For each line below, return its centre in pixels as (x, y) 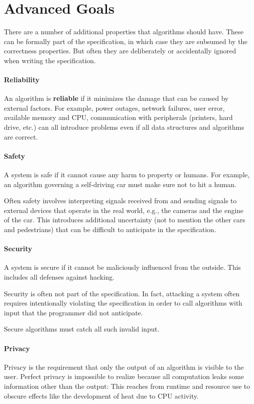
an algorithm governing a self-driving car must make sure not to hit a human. (120, 184)
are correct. (21, 136)
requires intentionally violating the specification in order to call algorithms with (123, 303)
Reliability (22, 80)
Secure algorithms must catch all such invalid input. (82, 329)
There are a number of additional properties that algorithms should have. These (124, 32)
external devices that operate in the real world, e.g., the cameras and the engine (124, 210)
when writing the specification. (50, 60)
